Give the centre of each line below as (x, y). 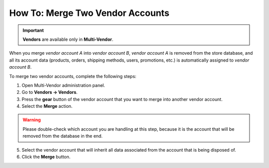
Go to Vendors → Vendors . (50, 92)
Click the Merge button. (46, 157)
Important (33, 30)
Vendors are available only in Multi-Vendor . (68, 39)
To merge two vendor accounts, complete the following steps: (73, 76)
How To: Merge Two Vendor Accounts (89, 13)
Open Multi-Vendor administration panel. (64, 85)
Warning (32, 120)
